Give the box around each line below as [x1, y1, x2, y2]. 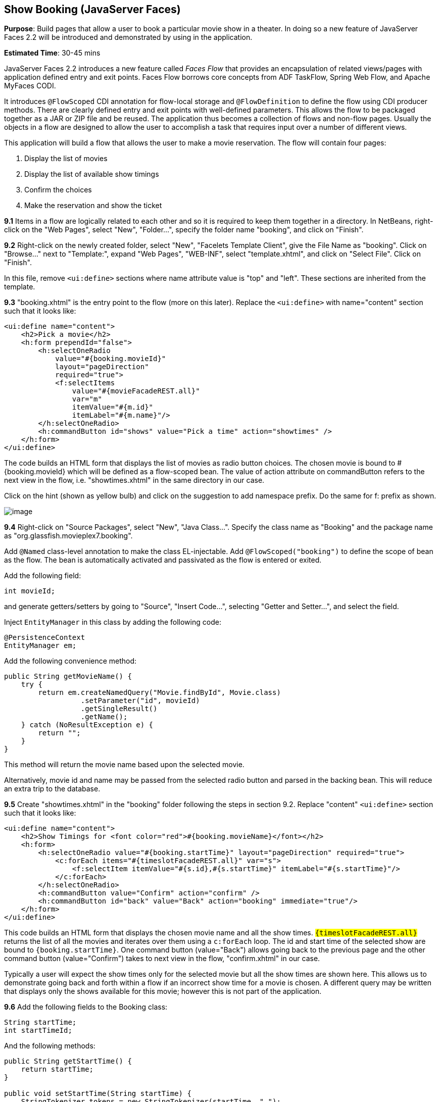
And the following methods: [4, 1041, 95, 1050]
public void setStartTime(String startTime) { [4, 1089, 191, 1098]
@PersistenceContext [4, 633, 85, 642]
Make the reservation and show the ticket [24, 201, 162, 210]
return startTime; [21, 1065, 94, 1074]
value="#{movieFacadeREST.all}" [72, 387, 200, 395]
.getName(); [80, 713, 128, 721]
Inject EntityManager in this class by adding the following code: [4, 618, 221, 627]
